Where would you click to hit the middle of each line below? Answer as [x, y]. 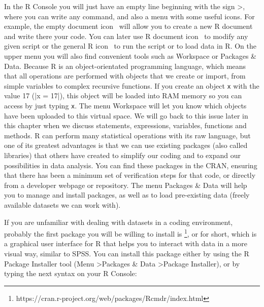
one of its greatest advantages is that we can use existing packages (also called [126, 145]
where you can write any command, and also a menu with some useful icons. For [129, 16]
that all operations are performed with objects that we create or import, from [125, 76]
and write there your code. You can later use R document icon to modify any [126, 36]
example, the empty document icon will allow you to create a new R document [128, 26]
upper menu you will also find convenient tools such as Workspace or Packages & [130, 55]
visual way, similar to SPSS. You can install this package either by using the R [127, 254]
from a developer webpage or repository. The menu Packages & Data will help [126, 185]
